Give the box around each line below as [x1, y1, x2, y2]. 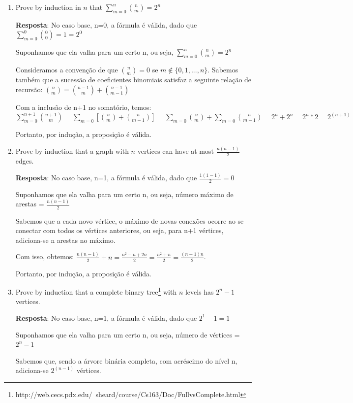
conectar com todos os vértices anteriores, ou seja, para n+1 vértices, [15, 225, 224, 235]
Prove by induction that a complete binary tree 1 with [15, 285, 177, 297]
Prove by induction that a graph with [15, 146, 129, 156]
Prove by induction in [15, 2, 81, 12]
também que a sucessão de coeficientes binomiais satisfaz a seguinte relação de [15, 74, 252, 85]
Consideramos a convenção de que [15, 65, 118, 75]
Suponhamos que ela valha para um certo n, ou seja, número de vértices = [15, 329, 240, 339]
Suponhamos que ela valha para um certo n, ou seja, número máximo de [15, 189, 234, 199]
